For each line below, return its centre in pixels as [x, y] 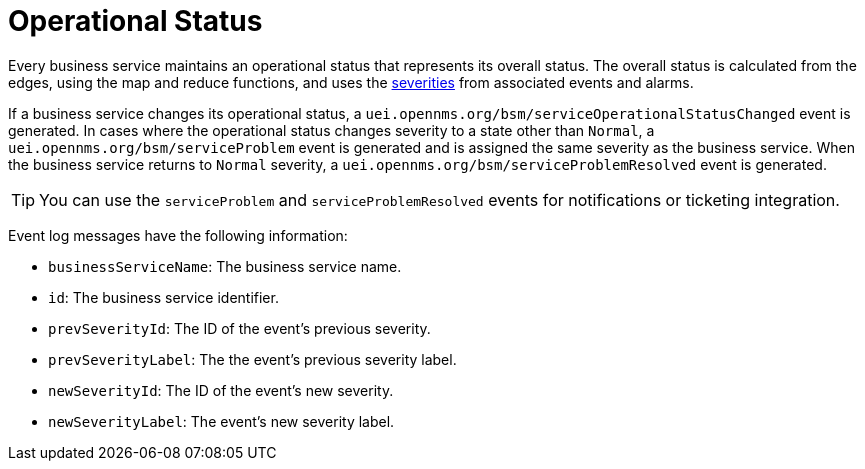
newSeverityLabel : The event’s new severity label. [221, 421]
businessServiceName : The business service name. [225, 266]
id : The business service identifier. [163, 297]
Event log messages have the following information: [178, 235]
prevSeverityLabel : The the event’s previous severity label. [252, 359]
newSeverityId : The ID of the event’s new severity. [221, 390]
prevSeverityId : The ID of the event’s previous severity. [239, 328]
